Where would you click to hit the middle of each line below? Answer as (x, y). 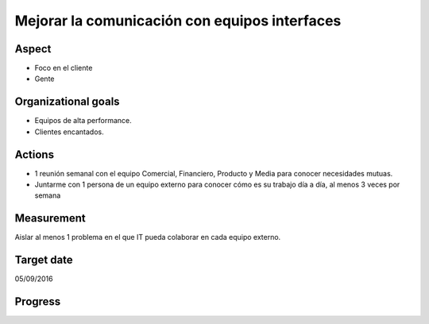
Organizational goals (67, 102)
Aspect (33, 49)
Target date (44, 260)
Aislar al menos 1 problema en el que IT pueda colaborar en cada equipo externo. (148, 237)
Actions (35, 154)
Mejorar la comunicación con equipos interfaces (178, 21)
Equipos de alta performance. (83, 121)
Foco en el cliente (64, 68)
